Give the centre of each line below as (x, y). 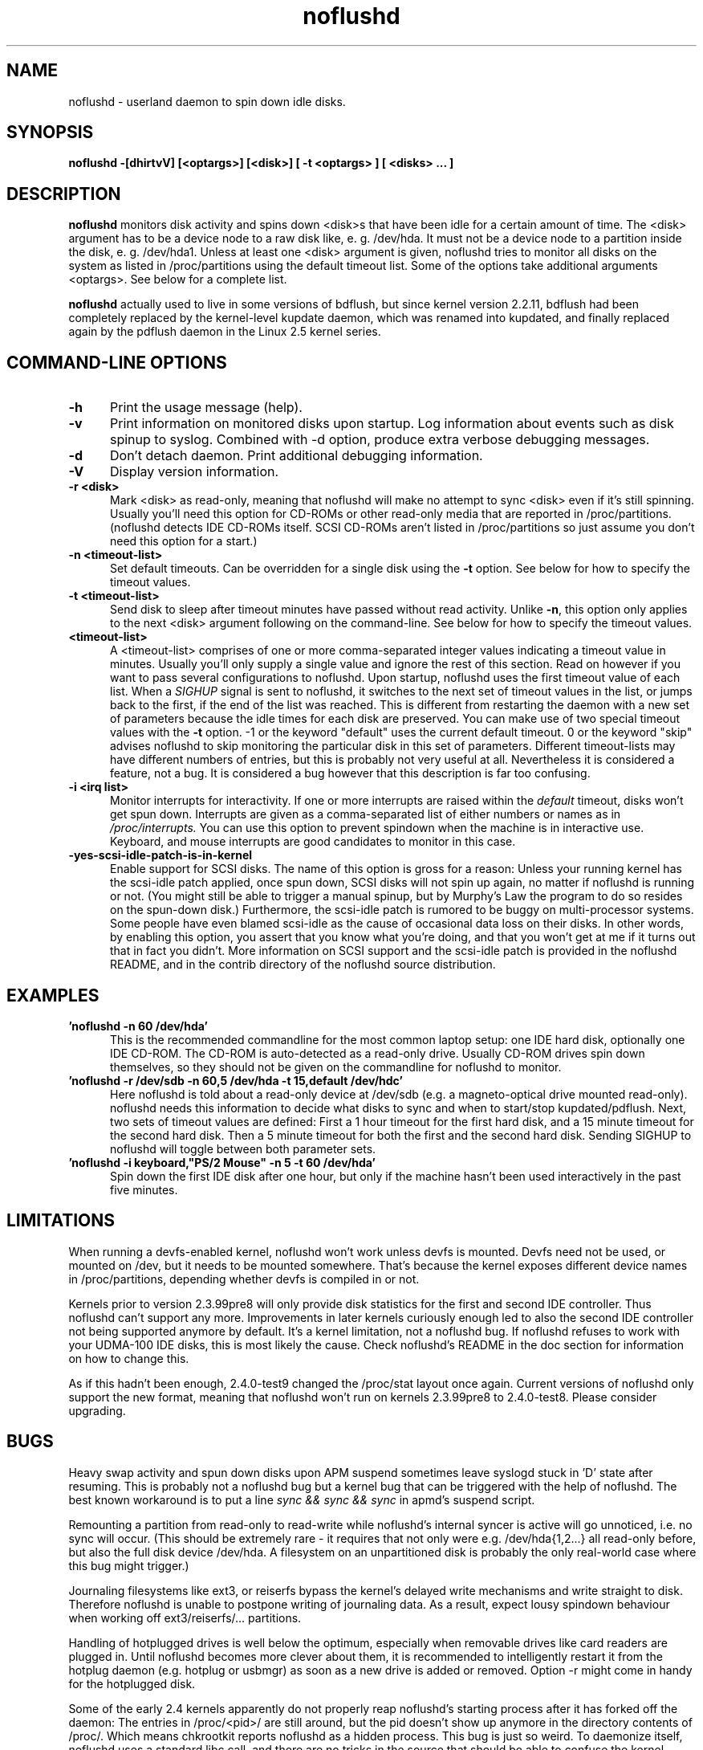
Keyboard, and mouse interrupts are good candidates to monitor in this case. (313, 842)
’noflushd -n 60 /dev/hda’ (138, 1026)
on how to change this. (129, 1358)
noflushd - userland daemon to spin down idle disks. (207, 101)
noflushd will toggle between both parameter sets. (243, 1148)
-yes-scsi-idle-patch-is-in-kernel (161, 855)
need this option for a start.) (184, 541)
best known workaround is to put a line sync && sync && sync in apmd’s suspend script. (302, 1499)
